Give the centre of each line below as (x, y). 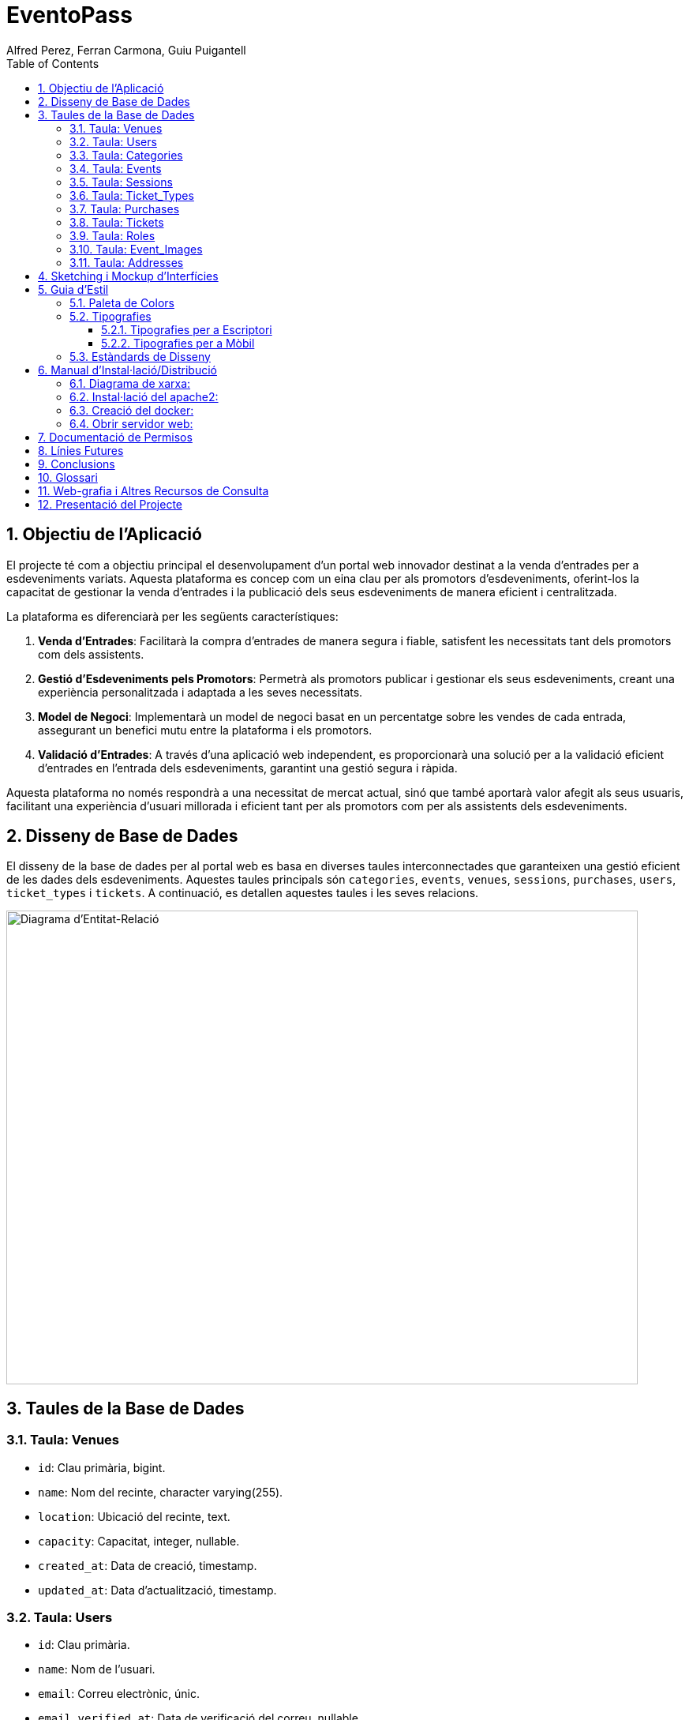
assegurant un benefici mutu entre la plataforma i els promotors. (205, 730)
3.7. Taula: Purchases (125, 208)
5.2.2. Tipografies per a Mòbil (178, 343)
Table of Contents (53, 63)
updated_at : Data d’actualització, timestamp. (157, 1590)
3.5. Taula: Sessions (121, 182)
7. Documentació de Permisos (115, 437)
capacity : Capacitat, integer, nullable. (139, 1541)
